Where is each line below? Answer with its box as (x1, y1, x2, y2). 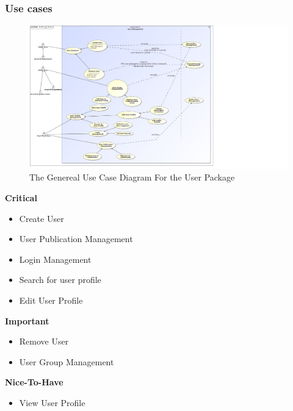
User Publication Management (19, 232, 133, 245)
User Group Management (19, 355, 114, 368)
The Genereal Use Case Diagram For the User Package (29, 171, 235, 184)
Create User (19, 212, 64, 224)
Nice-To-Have (5, 376, 63, 388)
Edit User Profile (19, 293, 83, 306)
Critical (5, 191, 37, 204)
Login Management (19, 252, 92, 265)
